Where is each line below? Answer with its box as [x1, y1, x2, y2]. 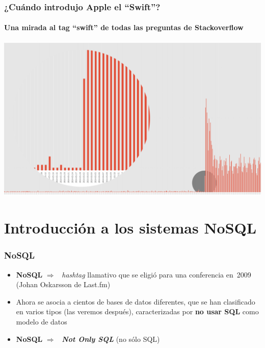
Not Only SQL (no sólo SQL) [62, 333, 160, 344]
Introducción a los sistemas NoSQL [4, 217, 257, 238]
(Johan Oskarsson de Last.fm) [16, 279, 111, 290]
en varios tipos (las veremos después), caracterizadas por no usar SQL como [16, 306, 259, 317]
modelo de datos [16, 316, 67, 327]
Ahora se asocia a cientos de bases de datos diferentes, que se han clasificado [16, 296, 255, 307]
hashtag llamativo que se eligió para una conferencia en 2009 [62, 269, 251, 280]
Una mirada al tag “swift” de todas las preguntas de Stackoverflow [4, 22, 244, 33]
